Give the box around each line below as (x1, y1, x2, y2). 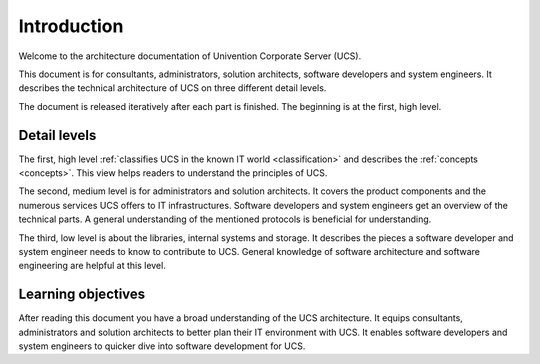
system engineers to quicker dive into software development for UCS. (18, 340, 306, 352)
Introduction (18, 15, 124, 37)
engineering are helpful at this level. (18, 260, 167, 272)
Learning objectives (18, 286, 146, 303)
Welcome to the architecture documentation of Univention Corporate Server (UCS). (18, 50, 362, 62)
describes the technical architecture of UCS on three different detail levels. (18, 82, 327, 94)
